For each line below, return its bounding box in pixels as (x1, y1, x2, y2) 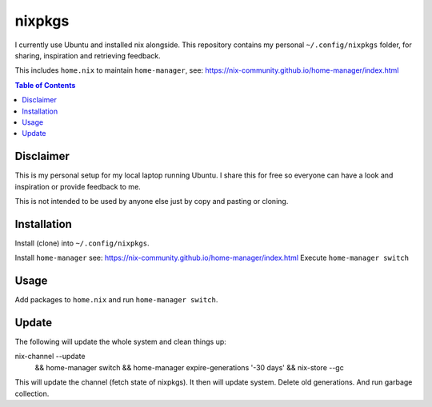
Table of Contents (14, 80, 76, 90)
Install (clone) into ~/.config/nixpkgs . (14, 238, 150, 248)
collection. (14, 389, 50, 398)
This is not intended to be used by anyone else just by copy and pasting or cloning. (14, 196, 289, 205)
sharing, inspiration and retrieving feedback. (14, 50, 161, 60)
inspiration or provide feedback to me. (14, 182, 142, 191)
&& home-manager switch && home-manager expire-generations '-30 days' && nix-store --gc (34, 362, 344, 372)
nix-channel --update (14, 352, 86, 361)
